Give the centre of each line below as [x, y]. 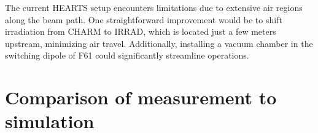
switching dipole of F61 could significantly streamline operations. [127, 55]
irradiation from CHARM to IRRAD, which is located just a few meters [141, 31]
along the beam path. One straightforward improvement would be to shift [144, 19]
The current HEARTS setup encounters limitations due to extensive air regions [154, 7]
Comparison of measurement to [141, 97]
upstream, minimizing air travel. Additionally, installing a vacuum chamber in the [159, 43]
